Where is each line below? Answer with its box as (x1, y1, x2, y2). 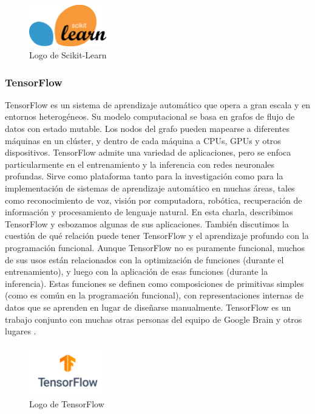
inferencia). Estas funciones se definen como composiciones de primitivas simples (5, 277, 304, 289)
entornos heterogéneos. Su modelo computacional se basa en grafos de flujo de (5, 110, 295, 123)
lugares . (5, 325, 36, 337)
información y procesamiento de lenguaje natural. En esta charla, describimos (5, 205, 293, 218)
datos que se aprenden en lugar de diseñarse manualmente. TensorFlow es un (5, 300, 291, 313)
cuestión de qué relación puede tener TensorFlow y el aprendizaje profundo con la (5, 229, 309, 242)
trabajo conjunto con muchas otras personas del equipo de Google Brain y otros (5, 312, 302, 325)
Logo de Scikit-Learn (29, 49, 107, 61)
